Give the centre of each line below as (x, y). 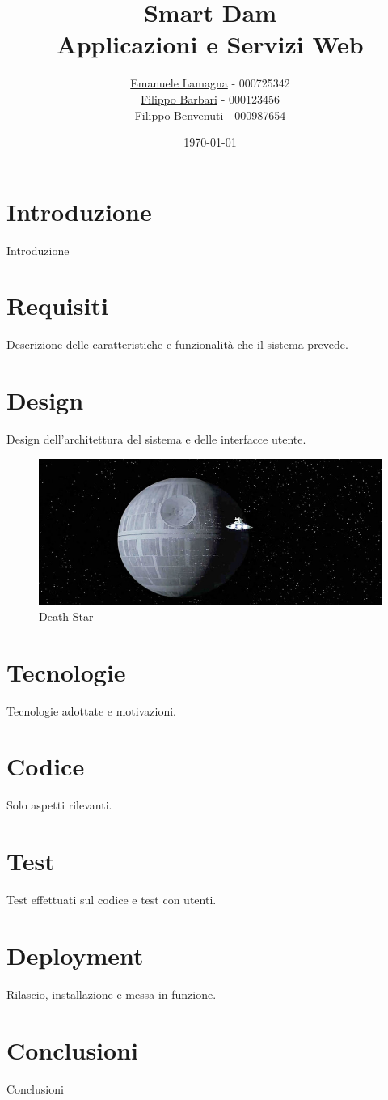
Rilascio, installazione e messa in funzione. (112, 994)
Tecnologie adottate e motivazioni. (91, 710)
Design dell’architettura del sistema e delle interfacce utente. (156, 439)
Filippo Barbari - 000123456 (210, 98)
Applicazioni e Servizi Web (210, 44)
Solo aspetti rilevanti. (59, 805)
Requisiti (57, 306)
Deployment (75, 955)
